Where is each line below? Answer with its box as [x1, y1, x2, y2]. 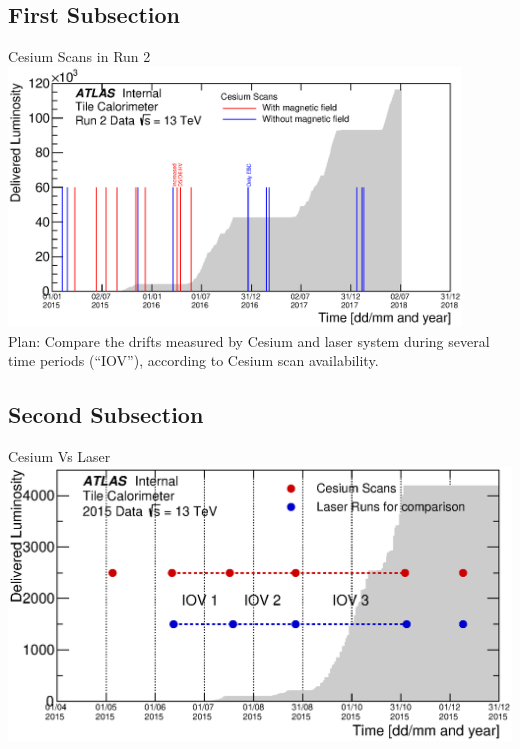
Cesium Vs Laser [8, 446, 111, 467]
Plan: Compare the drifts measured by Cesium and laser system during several [8, 330, 490, 351]
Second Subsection [8, 399, 204, 430]
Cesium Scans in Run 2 [8, 46, 151, 67]
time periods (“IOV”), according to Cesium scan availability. [8, 350, 379, 371]
